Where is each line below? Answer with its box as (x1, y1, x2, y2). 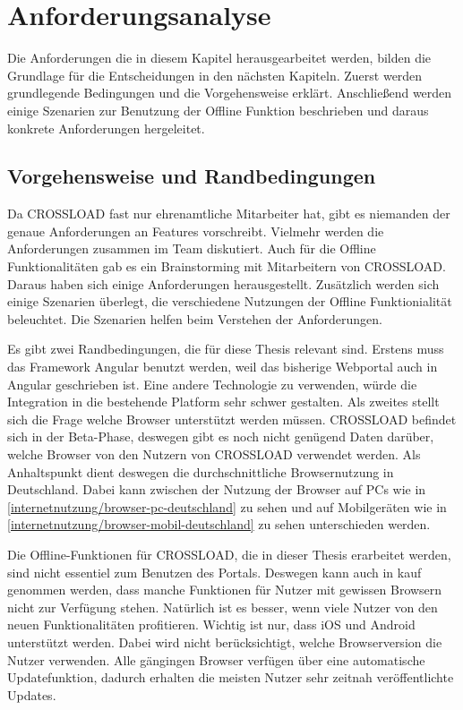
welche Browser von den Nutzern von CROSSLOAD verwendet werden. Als (7, 445, 421, 464)
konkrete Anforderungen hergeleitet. (7, 118, 205, 137)
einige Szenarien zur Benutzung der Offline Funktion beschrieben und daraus (7, 100, 429, 119)
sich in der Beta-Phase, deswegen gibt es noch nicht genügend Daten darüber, (7, 427, 434, 446)
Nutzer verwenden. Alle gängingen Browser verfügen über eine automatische (7, 650, 425, 669)
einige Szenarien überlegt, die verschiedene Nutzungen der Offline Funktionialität (7, 292, 452, 311)
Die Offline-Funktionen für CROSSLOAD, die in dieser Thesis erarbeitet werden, (7, 544, 451, 563)
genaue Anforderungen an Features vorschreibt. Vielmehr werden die (7, 221, 384, 240)
